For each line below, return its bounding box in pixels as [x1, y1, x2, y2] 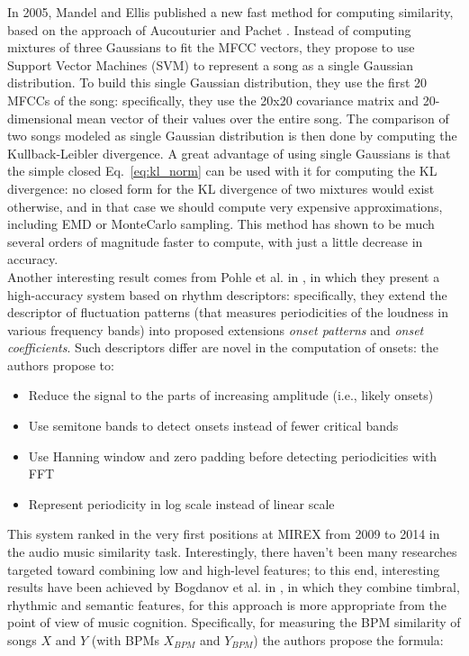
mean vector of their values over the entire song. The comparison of [77, 108, 449, 127]
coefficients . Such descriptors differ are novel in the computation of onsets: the [7, 338, 439, 357]
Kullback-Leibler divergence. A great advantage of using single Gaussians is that [7, 143, 451, 162]
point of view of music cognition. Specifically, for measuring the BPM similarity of [7, 613, 461, 632]
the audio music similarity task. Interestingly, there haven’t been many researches [7, 542, 457, 561]
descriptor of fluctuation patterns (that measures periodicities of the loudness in [7, 303, 448, 322]
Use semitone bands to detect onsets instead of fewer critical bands [28, 416, 399, 435]
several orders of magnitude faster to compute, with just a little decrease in [7, 232, 423, 251]
